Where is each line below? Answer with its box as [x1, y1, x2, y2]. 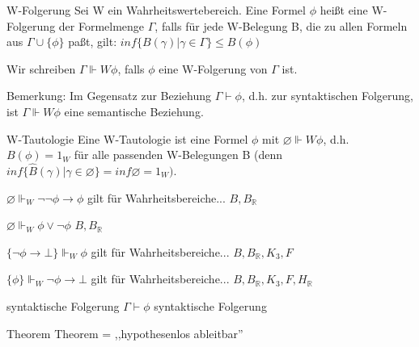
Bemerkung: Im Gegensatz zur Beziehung [6, 87, 211, 104]
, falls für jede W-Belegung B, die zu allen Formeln [154, 17, 408, 34]
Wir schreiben [6, 60, 76, 77]
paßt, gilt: [68, 33, 117, 50]
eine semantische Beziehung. [64, 102, 204, 119]
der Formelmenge [58, 17, 145, 34]
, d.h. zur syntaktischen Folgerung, [241, 87, 413, 104]
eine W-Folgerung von [159, 60, 268, 77]
